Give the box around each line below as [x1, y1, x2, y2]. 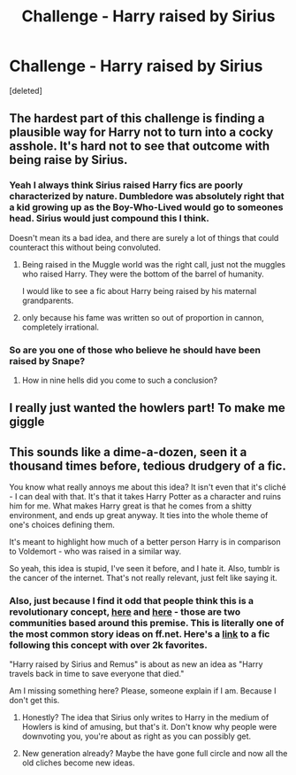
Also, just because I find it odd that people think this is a [9, 595, 254, 608]
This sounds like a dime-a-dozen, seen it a [9, 445, 247, 460]
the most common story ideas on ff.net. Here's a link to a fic [9, 628, 270, 640]
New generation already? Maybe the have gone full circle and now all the [21, 748, 288, 759]
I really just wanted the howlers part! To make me [9, 400, 285, 415]
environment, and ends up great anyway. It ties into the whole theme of [9, 510, 269, 521]
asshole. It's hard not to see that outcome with [9, 139, 270, 154]
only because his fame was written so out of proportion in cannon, [21, 312, 265, 322]
